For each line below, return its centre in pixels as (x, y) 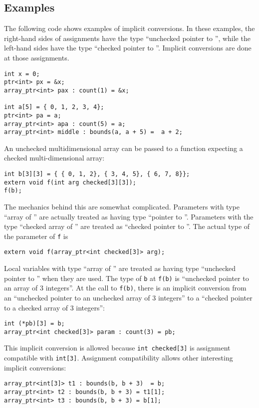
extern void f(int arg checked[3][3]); (70, 182)
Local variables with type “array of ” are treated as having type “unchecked (120, 268)
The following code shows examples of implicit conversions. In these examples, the (129, 28)
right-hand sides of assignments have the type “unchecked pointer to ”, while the (127, 38)
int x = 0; (22, 74)
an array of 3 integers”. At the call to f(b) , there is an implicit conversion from (125, 288)
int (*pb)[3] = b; (34, 324)
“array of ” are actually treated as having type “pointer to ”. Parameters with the (129, 216)
